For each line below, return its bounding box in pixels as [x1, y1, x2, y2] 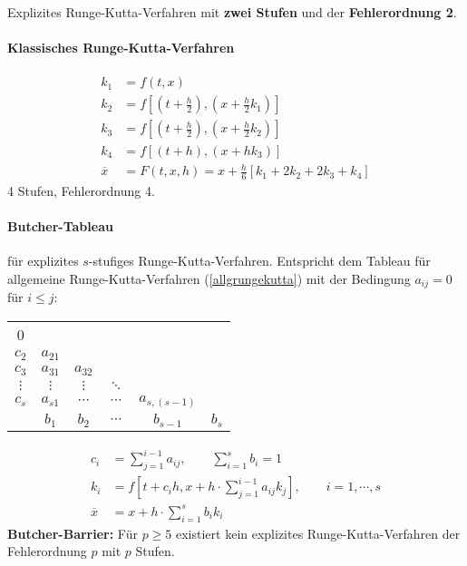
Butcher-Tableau [7, 217, 113, 236]
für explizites [7, 251, 79, 270]
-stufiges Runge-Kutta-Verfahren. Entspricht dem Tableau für [88, 251, 431, 270]
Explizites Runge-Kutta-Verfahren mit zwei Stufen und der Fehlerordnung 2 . [7, 3, 457, 21]
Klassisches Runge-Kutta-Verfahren [7, 38, 235, 57]
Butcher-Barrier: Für [7, 523, 138, 542]
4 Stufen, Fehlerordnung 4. [7, 181, 155, 200]
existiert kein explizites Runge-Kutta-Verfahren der [176, 523, 461, 542]
